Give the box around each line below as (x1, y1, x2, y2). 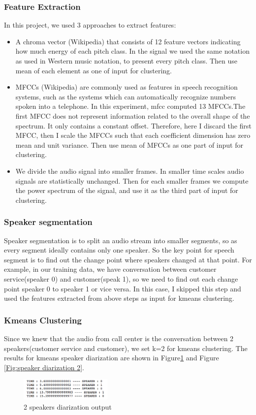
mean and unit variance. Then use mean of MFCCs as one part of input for (15, 139, 243, 150)
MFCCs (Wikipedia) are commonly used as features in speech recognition (15, 82, 238, 92)
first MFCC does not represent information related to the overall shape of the (15, 110, 250, 121)
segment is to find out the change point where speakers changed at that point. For (4, 254, 252, 264)
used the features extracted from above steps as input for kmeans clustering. (4, 293, 234, 303)
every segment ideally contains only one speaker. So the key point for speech (4, 245, 234, 255)
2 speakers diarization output (24, 402, 112, 412)
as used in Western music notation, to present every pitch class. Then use (15, 56, 238, 65)
